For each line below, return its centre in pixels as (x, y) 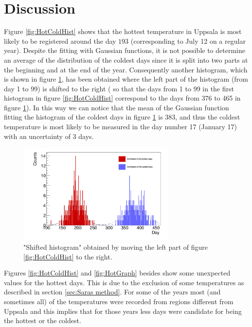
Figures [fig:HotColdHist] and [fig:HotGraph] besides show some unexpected (117, 273)
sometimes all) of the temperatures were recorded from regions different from (119, 301)
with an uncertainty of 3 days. (49, 136)
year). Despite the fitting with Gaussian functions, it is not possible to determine (125, 50)
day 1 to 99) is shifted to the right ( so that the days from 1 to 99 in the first (119, 88)
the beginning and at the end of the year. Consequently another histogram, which (126, 69)
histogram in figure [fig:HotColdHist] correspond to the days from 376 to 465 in (122, 98)
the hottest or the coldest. (43, 320)
